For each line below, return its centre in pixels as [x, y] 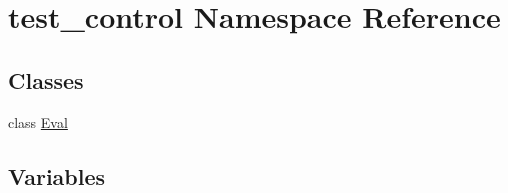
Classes [46, 79]
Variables [57, 175]
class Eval [38, 121]
